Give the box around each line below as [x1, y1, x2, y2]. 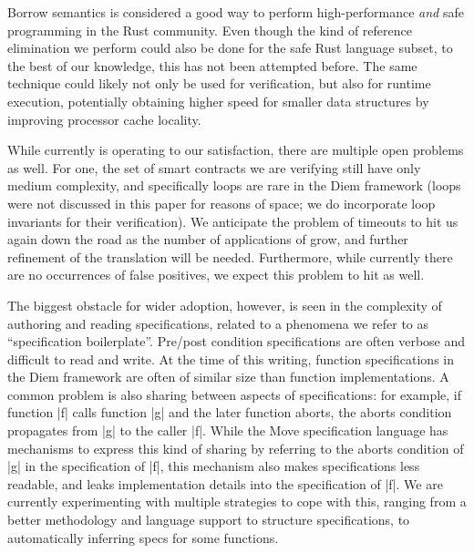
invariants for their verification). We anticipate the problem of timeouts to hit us [7, 211, 459, 230]
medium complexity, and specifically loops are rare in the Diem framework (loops [7, 176, 461, 195]
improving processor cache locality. [7, 109, 201, 128]
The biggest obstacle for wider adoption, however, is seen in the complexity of [7, 295, 442, 314]
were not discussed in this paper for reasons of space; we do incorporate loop [7, 193, 436, 212]
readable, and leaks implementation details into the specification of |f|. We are [7, 474, 443, 493]
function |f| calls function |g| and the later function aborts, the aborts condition [7, 403, 452, 422]
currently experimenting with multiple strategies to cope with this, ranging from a [7, 492, 467, 511]
